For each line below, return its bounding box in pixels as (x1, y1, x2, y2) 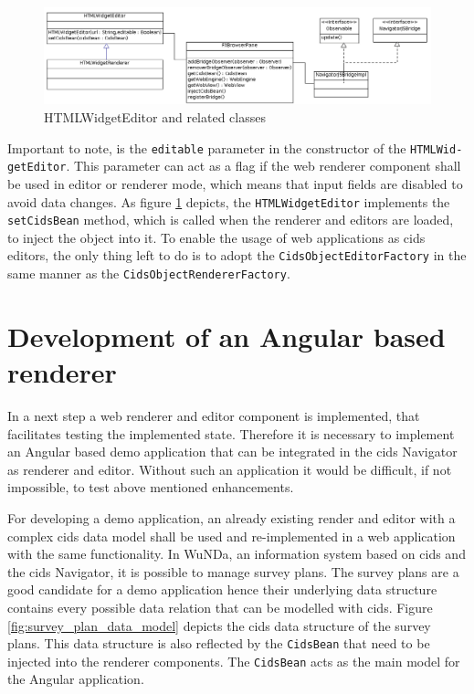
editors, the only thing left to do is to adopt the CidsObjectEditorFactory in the (7, 246, 467, 265)
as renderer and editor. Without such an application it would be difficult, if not (7, 459, 452, 478)
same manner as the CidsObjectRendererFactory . (7, 264, 290, 283)
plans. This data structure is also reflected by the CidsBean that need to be (7, 634, 430, 653)
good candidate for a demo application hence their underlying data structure (7, 580, 437, 599)
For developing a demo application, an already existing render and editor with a (7, 509, 456, 527)
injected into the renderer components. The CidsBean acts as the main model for (7, 651, 460, 670)
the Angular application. (7, 669, 144, 689)
